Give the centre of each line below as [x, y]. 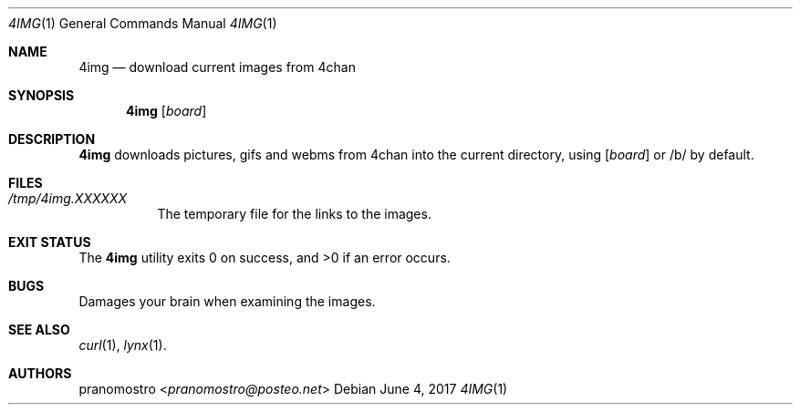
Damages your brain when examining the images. [227, 301]
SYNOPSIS [42, 95]
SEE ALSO [39, 330]
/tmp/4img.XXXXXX [68, 198]
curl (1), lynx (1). [123, 345]
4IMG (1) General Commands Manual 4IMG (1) [143, 23]
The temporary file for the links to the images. [294, 214]
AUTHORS [40, 373]
